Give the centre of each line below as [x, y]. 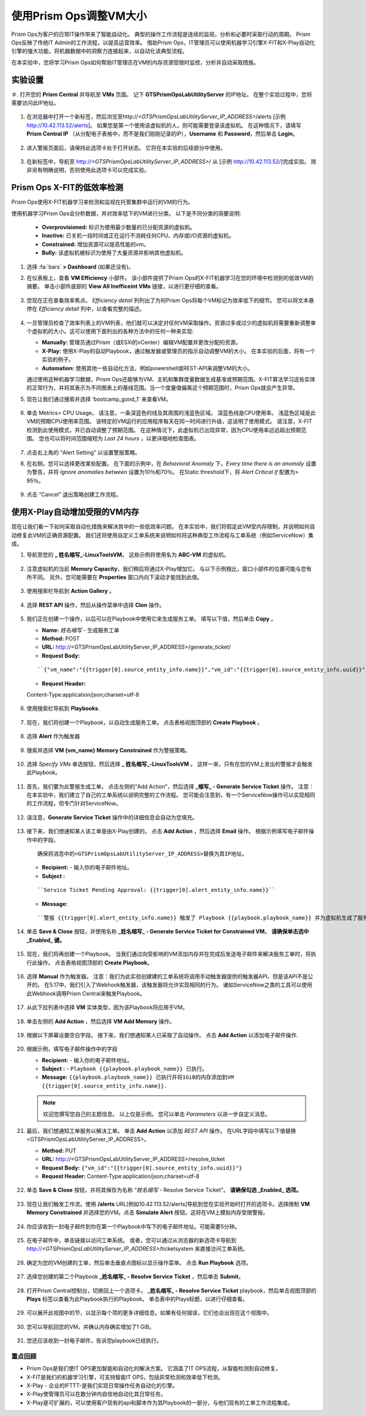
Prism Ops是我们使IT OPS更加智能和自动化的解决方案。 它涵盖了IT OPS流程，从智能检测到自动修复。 [154, 1368]
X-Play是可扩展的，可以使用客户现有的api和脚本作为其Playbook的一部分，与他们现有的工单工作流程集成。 [160, 1403]
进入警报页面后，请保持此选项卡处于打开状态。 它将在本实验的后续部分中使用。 [126, 148]
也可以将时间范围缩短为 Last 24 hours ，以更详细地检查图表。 [122, 439]
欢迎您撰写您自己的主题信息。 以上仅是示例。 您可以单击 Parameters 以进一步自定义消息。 [157, 1114]
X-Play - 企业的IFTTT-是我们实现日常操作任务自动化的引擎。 [102, 1385]
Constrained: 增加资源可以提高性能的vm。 [95, 244]
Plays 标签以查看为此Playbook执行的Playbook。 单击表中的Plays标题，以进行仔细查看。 [137, 1299]
